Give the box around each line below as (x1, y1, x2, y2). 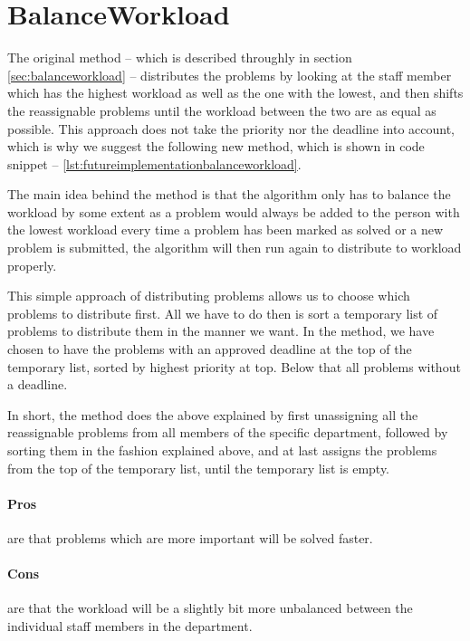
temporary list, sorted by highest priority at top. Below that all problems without (7, 357, 461, 376)
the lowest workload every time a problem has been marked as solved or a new (7, 220, 444, 239)
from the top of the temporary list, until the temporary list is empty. (7, 458, 390, 477)
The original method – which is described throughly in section (7, 48, 352, 67)
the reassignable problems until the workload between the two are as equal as (7, 100, 436, 120)
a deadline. (7, 375, 68, 394)
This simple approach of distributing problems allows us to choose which (7, 286, 410, 305)
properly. (7, 255, 57, 274)
